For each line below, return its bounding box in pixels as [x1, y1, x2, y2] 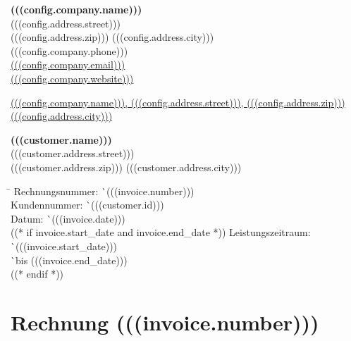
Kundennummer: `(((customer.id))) [11, 197, 164, 212]
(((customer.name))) [11, 132, 112, 147]
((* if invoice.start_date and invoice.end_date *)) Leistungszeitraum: [11, 225, 311, 240]
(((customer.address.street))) [11, 146, 135, 161]
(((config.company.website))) [11, 70, 134, 85]
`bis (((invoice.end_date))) [11, 252, 128, 267]
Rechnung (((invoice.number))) [11, 307, 319, 336]
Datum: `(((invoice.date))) [11, 211, 125, 225]
